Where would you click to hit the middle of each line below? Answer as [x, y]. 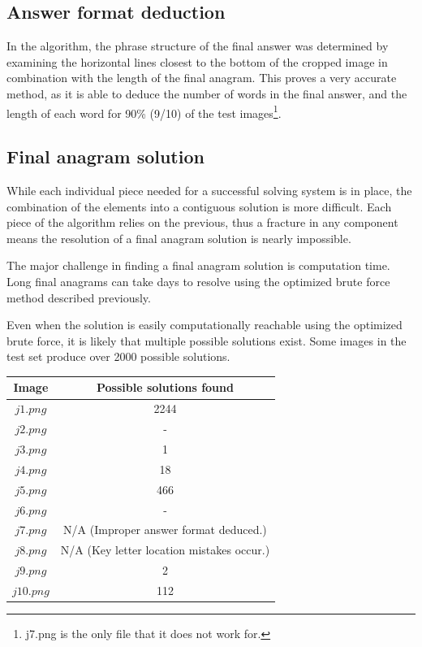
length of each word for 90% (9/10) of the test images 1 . [144, 111]
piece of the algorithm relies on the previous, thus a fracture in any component [202, 222]
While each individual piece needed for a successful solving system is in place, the [209, 191]
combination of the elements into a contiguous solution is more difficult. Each [199, 206]
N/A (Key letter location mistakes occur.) [165, 550]
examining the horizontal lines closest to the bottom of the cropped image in [197, 61]
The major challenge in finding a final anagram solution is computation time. [198, 265]
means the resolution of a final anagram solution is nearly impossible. [179, 238]
